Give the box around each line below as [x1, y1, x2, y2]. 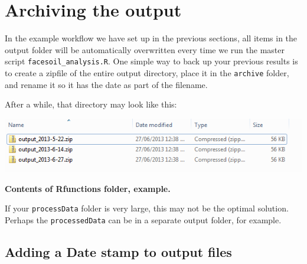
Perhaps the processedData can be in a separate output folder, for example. [5, 213, 282, 226]
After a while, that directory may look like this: [5, 98, 177, 110]
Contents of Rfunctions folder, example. [5, 182, 171, 194]
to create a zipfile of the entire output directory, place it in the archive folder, [5, 66, 289, 79]
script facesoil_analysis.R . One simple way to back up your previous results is [5, 55, 298, 67]
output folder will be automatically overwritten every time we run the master [5, 43, 285, 56]
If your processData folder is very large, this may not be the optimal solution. [5, 202, 289, 214]
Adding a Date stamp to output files [5, 242, 232, 260]
